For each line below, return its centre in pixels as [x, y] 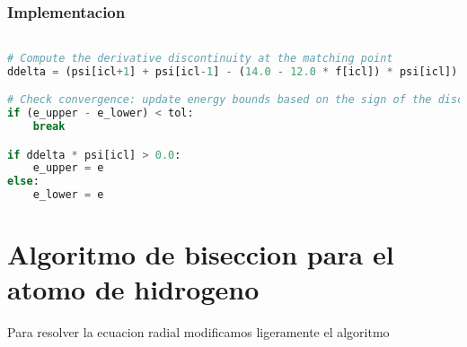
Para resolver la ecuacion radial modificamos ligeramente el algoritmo [198, 332]
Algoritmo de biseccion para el [201, 254]
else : [23, 182]
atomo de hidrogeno [133, 289]
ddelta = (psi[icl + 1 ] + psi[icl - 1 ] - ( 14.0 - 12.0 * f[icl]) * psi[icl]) [233, 71]
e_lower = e [68, 195]
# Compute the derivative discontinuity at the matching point [200, 58]
